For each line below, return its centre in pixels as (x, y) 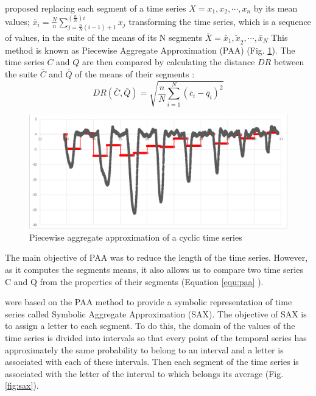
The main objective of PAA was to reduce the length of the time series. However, (156, 257)
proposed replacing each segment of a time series (96, 8)
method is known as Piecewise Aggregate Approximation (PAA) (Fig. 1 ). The (150, 50)
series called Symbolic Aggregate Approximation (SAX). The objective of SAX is (156, 313)
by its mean (276, 8)
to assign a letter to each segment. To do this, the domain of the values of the (150, 326)
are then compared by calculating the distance (169, 62)
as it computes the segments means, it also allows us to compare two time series (154, 270)
